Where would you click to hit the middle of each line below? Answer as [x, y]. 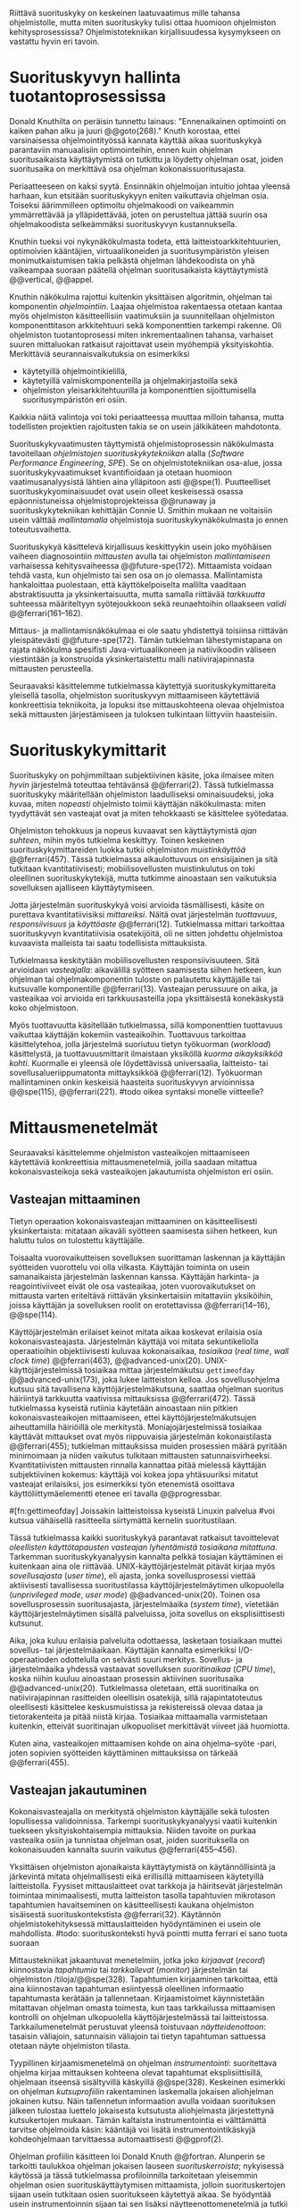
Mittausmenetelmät [84, 1128]
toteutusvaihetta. [40, 529]
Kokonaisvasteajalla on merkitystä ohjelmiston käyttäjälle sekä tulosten [139, 1812]
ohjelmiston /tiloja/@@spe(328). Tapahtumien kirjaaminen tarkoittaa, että [144, 1979]
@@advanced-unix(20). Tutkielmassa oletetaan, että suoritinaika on [134, 1688]
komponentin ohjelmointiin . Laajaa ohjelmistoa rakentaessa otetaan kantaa [146, 306]
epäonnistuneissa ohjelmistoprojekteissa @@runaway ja [112, 501]
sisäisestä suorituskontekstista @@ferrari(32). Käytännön [115, 1915]
